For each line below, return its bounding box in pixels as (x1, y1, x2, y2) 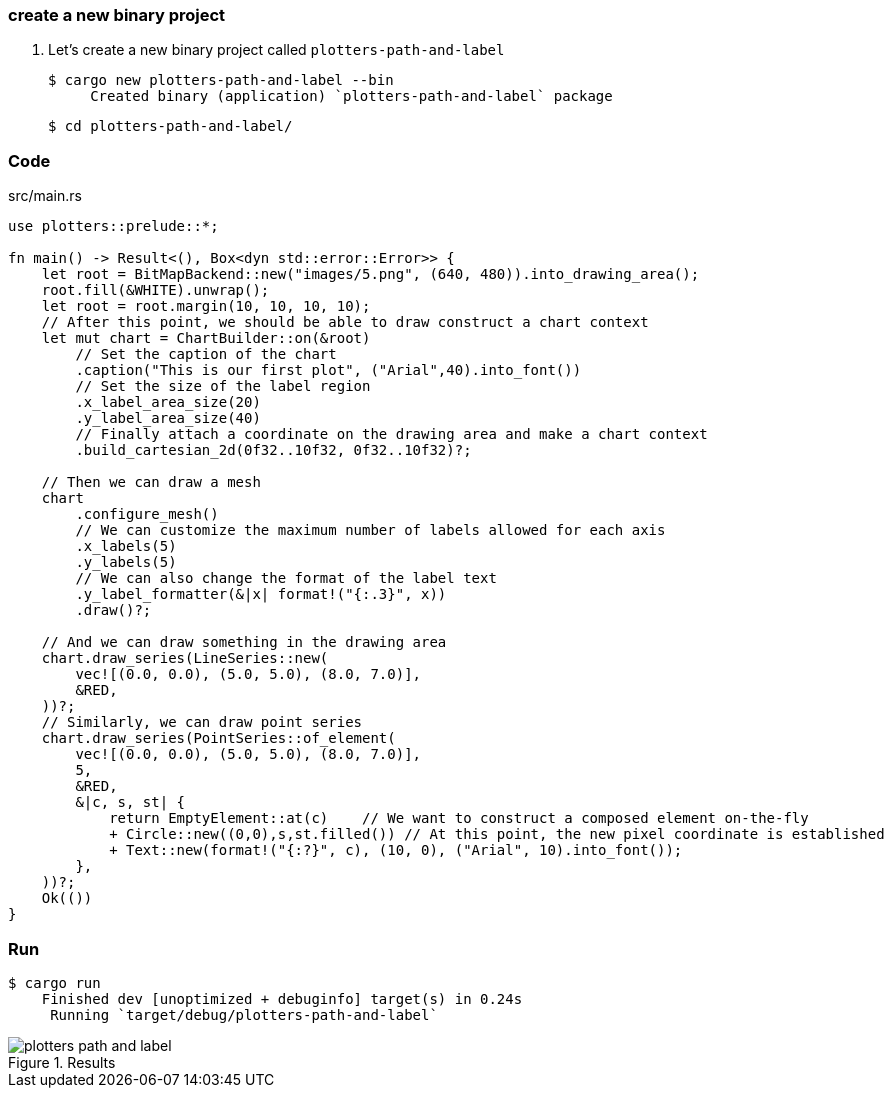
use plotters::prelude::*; (8, 218, 219, 235)
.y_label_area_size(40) (75, 410, 261, 427)
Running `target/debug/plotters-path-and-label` (50, 1006, 438, 1023)
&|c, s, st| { (75, 794, 186, 811)
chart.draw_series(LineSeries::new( (41, 650, 329, 667)
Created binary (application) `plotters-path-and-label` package (90, 88, 613, 105)
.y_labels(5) (75, 554, 177, 571)
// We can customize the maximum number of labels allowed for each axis (75, 522, 666, 539)
